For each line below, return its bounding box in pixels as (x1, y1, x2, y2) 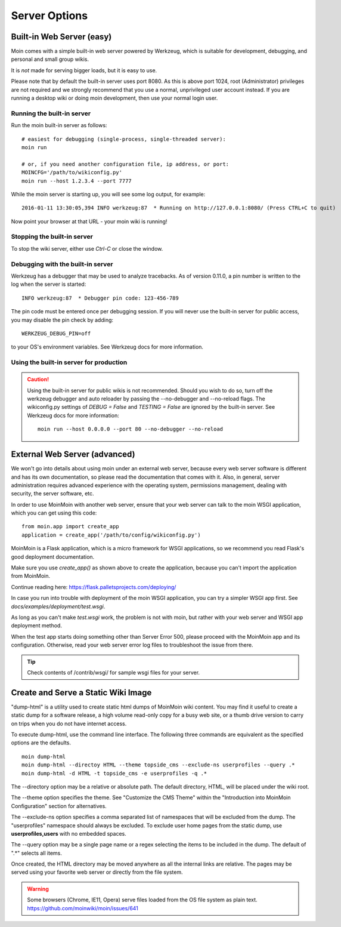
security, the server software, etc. (11, 490, 95, 497)
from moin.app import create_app (21, 523, 119, 530)
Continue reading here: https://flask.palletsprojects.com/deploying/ (11, 583, 176, 590)
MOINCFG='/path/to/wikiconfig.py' (21, 169, 122, 176)
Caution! (27, 376, 49, 383)
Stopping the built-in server (11, 233, 94, 241)
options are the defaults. (11, 739, 72, 746)
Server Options (11, 9, 88, 22)
